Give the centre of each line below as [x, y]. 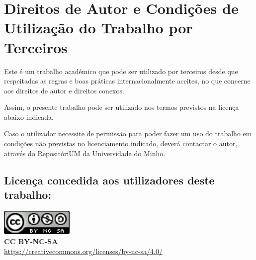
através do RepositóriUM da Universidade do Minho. [85, 153]
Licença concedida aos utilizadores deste [109, 180]
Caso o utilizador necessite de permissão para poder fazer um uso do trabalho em [128, 133]
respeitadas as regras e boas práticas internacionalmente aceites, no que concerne [127, 81]
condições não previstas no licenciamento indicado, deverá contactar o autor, [121, 143]
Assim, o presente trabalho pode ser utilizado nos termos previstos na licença [122, 107]
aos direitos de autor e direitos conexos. [64, 90]
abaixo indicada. [29, 117]
